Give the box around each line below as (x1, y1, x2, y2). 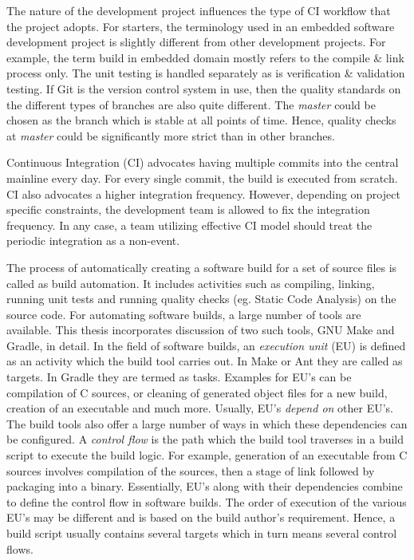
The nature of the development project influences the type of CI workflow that (6, 2, 391, 18)
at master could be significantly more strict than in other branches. (6, 127, 335, 144)
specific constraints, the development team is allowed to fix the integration (6, 201, 370, 218)
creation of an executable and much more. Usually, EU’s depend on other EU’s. (6, 400, 393, 416)
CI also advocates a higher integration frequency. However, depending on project (6, 185, 400, 202)
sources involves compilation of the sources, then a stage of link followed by (6, 462, 375, 479)
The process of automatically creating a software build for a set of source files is (6, 258, 397, 275)
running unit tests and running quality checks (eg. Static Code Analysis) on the (6, 290, 396, 307)
